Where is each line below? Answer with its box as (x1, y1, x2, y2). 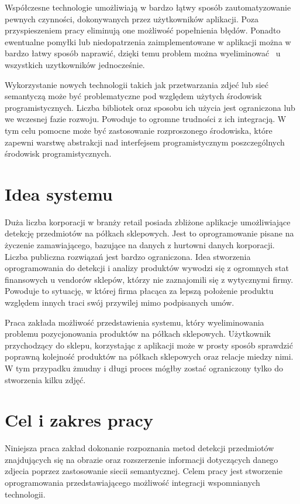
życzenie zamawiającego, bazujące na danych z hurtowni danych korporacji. (5, 239, 275, 251)
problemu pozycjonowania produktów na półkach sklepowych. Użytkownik (5, 327, 271, 340)
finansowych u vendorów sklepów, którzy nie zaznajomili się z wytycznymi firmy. (5, 273, 294, 285)
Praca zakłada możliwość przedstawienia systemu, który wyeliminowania (5, 316, 264, 328)
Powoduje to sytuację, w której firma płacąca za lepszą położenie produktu (5, 285, 274, 297)
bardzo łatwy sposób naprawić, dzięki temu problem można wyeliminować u (5, 47, 281, 59)
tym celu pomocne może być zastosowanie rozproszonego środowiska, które (5, 124, 273, 136)
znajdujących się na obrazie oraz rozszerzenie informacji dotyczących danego (5, 453, 278, 465)
